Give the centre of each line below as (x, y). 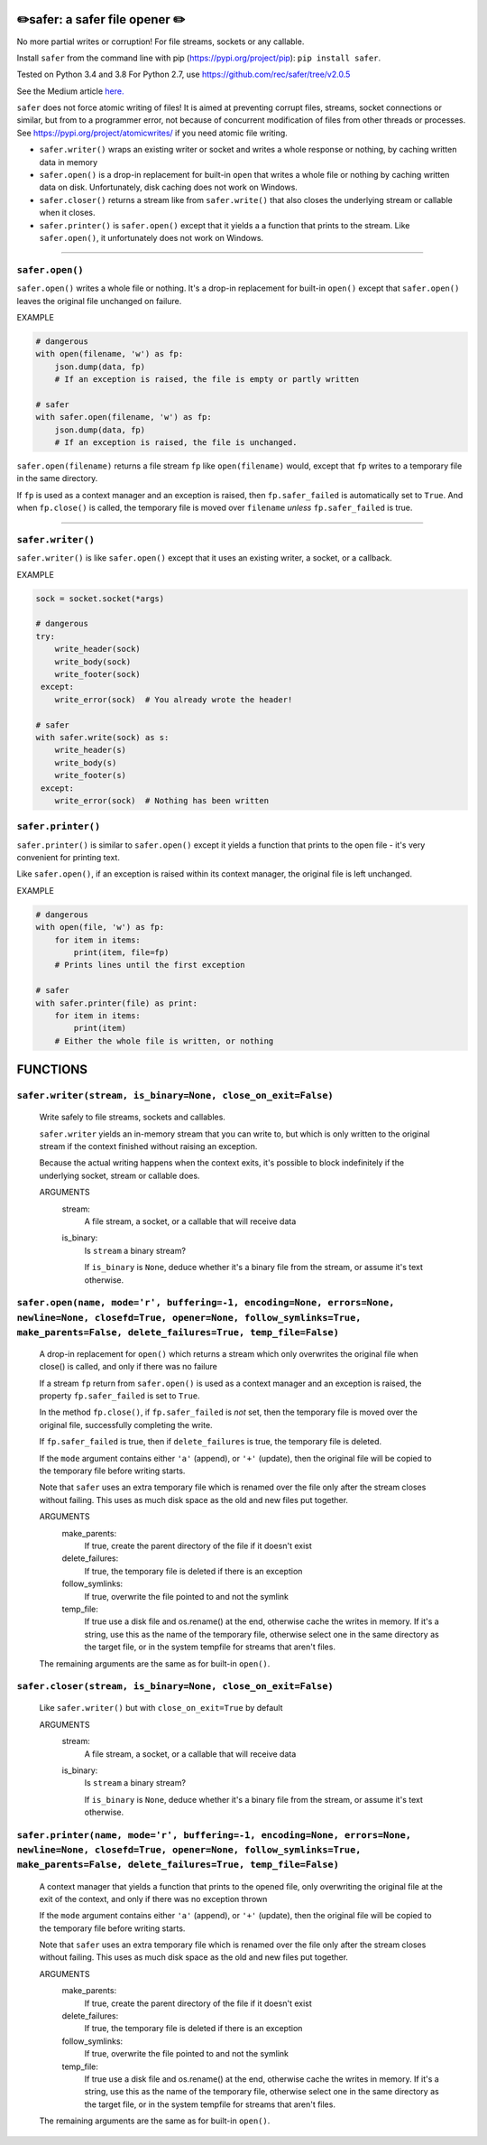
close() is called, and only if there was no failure (129, 1367)
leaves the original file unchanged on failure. (99, 301)
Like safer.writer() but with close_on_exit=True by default (161, 1708)
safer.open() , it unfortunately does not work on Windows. (152, 237)
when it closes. (67, 213)
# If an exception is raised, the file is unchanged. (176, 443)
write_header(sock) (98, 649)
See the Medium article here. (70, 91)
